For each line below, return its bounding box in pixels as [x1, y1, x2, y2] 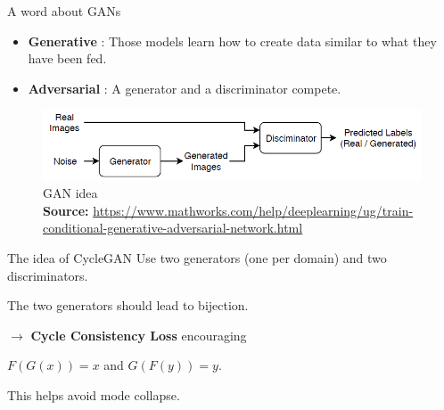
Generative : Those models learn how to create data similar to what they [28, 31, 437, 50]
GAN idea [43, 184, 98, 202]
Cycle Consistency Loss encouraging [30, 325, 247, 344]
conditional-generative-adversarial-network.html [43, 218, 303, 237]
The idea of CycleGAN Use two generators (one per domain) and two [7, 248, 387, 266]
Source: [43, 201, 89, 219]
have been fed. [28, 49, 107, 68]
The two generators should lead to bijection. [7, 296, 249, 315]
